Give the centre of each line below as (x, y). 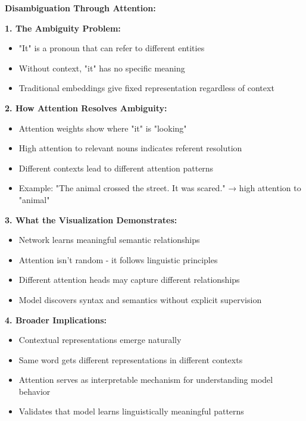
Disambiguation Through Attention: (80, 8)
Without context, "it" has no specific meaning (102, 68)
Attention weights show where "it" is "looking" (103, 128)
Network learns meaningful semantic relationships (109, 240)
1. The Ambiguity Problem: (63, 28)
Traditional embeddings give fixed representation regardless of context (146, 88)
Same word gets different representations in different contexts (131, 359)
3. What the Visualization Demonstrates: (91, 219)
